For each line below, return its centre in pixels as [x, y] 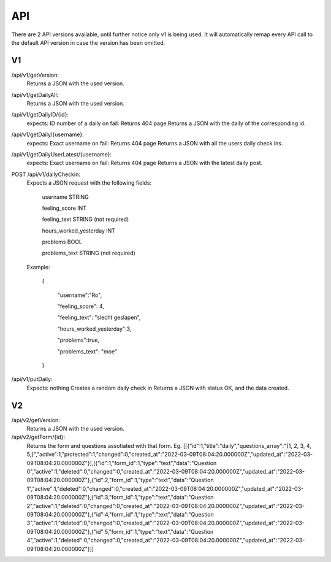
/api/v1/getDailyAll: [35, 94]
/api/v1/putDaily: [32, 379]
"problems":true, [78, 340]
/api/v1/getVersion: [35, 75]
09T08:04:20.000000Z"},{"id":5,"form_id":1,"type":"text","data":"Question [120, 531]
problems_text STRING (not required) [89, 253]
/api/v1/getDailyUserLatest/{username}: [62, 154]
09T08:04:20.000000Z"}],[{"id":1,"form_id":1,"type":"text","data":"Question [122, 463]
